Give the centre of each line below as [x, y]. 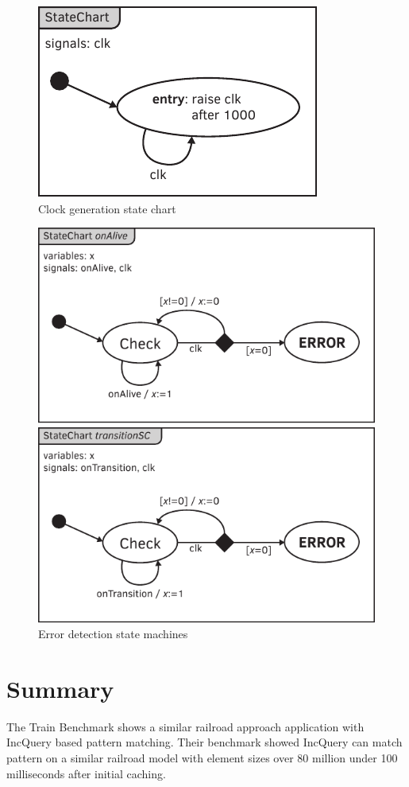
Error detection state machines [113, 634]
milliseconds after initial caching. [86, 773]
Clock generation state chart [107, 208]
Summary [60, 688]
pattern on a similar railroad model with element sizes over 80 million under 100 [202, 758]
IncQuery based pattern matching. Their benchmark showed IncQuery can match [204, 742]
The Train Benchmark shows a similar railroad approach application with [185, 726]
